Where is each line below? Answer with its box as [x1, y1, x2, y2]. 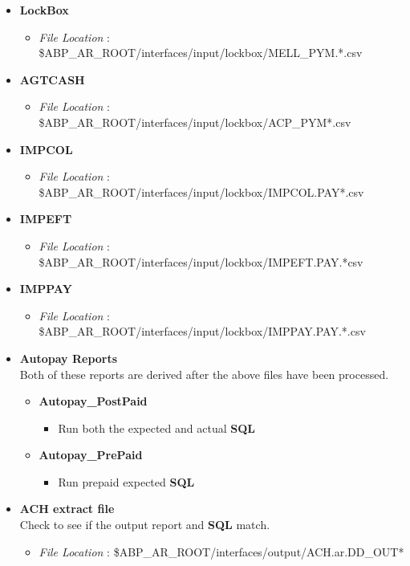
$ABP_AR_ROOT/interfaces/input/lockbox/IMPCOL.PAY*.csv [39, 183, 364, 200]
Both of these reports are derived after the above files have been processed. [19, 365, 389, 382]
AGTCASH [19, 71, 85, 88]
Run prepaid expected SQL [58, 473, 195, 490]
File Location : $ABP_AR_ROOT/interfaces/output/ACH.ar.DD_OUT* [39, 543, 404, 560]
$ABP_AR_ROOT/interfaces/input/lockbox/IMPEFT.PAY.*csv [39, 253, 363, 270]
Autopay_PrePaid [39, 446, 143, 463]
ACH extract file [19, 500, 115, 517]
